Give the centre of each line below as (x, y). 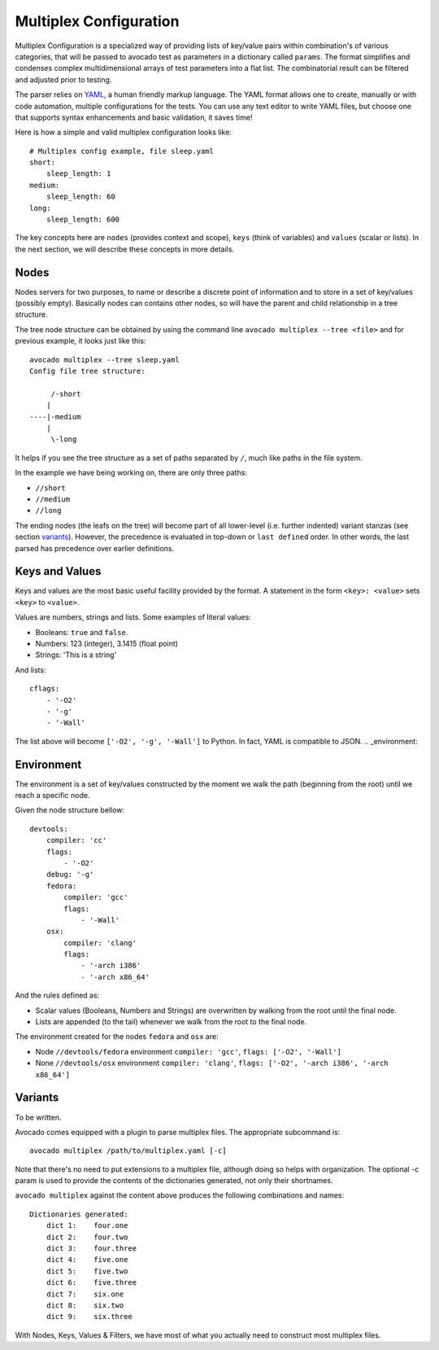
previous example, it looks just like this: (80, 341)
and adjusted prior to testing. (63, 79)
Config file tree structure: (87, 371)
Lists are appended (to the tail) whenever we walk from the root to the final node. (171, 1022)
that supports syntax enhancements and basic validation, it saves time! (134, 117)
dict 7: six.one (85, 1294)
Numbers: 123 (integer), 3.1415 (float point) (107, 643)
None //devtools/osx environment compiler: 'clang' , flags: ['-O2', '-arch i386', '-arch (212, 1063)
